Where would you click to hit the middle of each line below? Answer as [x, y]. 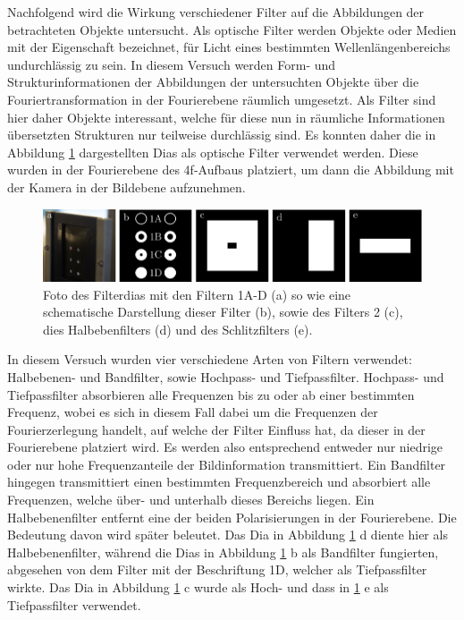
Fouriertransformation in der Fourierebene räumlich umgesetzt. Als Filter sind [222, 99]
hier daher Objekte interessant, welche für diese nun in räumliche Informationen [226, 117]
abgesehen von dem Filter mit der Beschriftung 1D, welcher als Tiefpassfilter [217, 569]
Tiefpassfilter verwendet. [74, 604]
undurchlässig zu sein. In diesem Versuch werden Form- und [172, 64]
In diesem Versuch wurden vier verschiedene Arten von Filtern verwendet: [210, 359]
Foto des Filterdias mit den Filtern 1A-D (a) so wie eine [197, 294]
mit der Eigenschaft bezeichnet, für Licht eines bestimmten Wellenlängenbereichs [229, 47]
